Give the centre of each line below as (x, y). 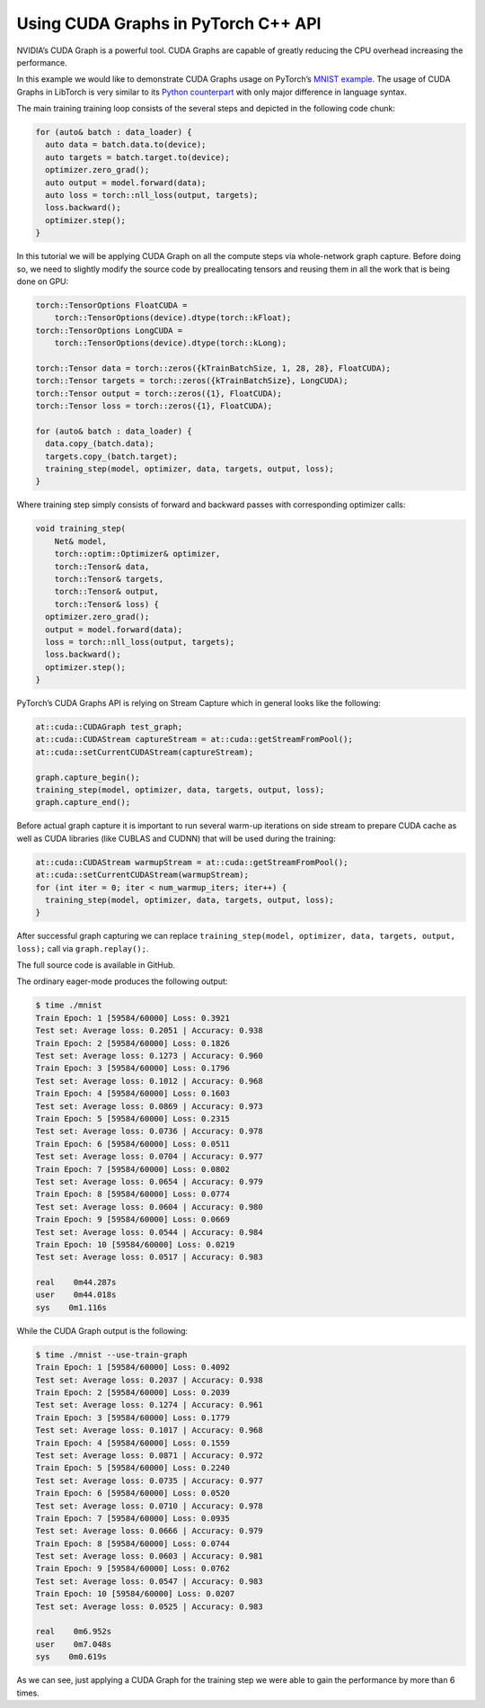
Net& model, (81, 541)
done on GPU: (43, 281)
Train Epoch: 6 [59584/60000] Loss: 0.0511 (133, 1144)
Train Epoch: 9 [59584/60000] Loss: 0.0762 (133, 1569)
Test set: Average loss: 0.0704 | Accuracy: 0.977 (150, 1157)
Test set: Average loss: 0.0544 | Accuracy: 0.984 (150, 1232)
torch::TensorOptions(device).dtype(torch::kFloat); (173, 318)
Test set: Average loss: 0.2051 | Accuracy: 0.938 (150, 1031)
